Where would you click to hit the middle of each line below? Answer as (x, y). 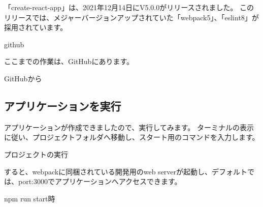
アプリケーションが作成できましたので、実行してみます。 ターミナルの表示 (129, 127)
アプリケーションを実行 (63, 106)
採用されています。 (36, 27)
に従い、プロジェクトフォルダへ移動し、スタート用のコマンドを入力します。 (132, 137)
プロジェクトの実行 (36, 154)
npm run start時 (30, 198)
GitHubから (23, 78)
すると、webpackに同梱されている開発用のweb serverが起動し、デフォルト (126, 171)
